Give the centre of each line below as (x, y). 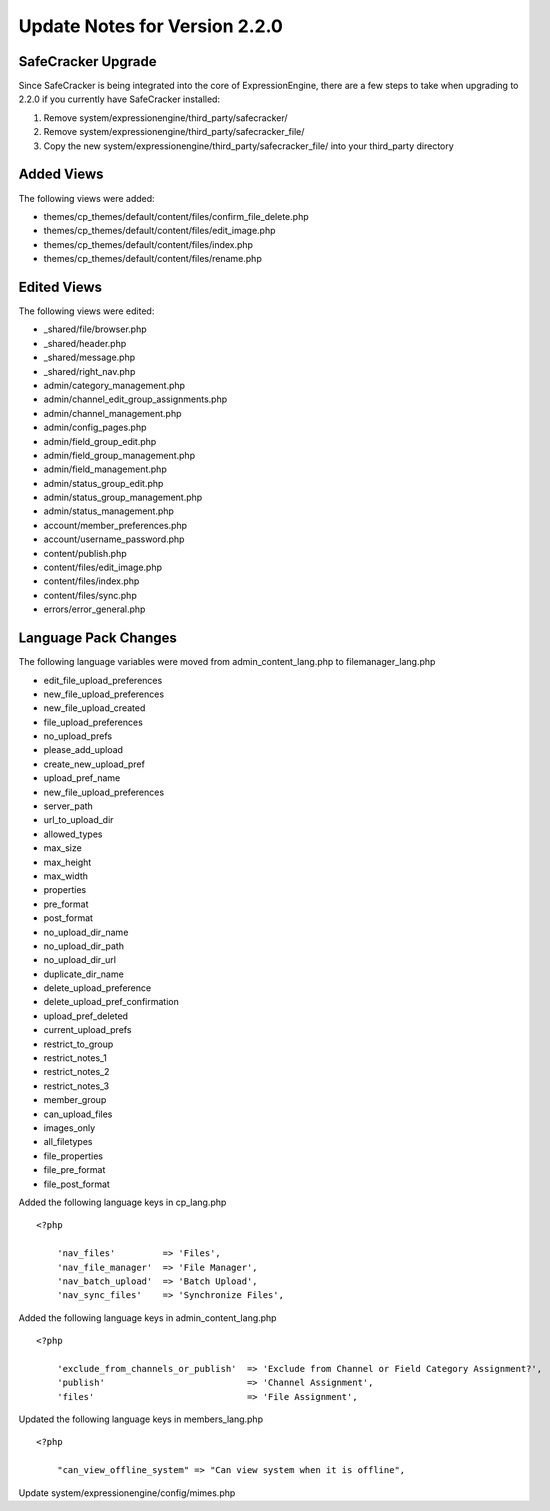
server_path (68, 806)
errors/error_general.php (94, 609)
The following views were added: (86, 198)
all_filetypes (68, 1142)
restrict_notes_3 (76, 1086)
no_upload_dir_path (84, 946)
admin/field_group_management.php (119, 455)
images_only (69, 1128)
